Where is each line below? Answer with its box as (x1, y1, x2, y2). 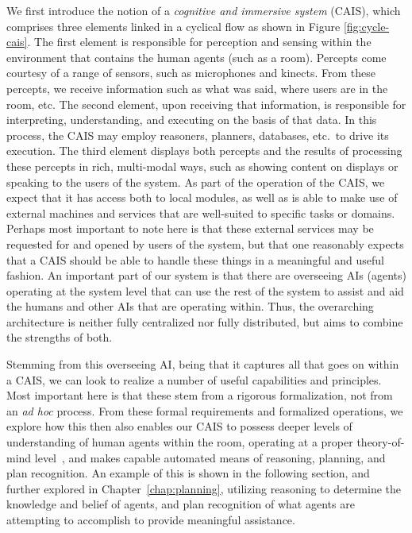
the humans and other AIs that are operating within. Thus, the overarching (6, 298, 374, 315)
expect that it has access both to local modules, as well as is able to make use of (6, 189, 398, 206)
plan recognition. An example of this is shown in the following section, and (6, 465, 370, 481)
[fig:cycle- (343, 17, 390, 34)
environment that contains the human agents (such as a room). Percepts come (6, 48, 387, 65)
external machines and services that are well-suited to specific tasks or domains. (6, 204, 395, 221)
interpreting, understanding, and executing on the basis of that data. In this (6, 111, 377, 128)
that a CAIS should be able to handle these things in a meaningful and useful (6, 251, 384, 268)
